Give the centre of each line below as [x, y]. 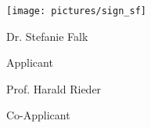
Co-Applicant [38, 115]
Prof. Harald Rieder [54, 88]
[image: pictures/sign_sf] [76, 11]
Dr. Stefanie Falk [47, 36]
